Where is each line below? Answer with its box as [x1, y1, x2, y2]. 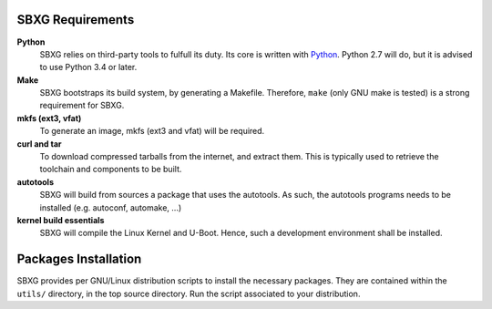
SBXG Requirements [16, 12, 135, 27]
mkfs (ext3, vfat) [16, 112, 82, 123]
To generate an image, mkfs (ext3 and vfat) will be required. [39, 126, 265, 137]
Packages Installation [16, 252, 142, 267]
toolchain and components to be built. [39, 164, 182, 175]
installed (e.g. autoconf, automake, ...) [39, 201, 182, 213]
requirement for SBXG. [39, 100, 125, 111]
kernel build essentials [16, 214, 105, 225]
